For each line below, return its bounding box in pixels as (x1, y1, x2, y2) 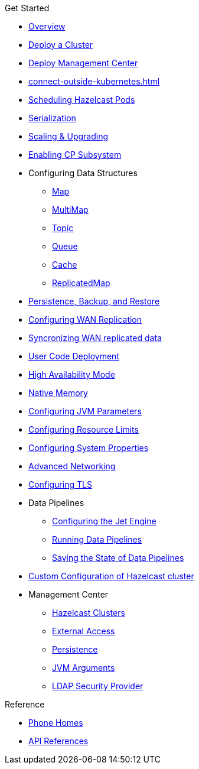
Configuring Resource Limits (28, 424, 139, 434)
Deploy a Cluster (28, 40, 93, 50)
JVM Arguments (52, 663, 115, 673)
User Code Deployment (28, 351, 119, 361)
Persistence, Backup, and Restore (28, 296, 160, 306)
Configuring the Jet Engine (52, 516, 156, 526)
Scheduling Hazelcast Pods (28, 95, 135, 105)
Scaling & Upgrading (28, 131, 109, 141)
